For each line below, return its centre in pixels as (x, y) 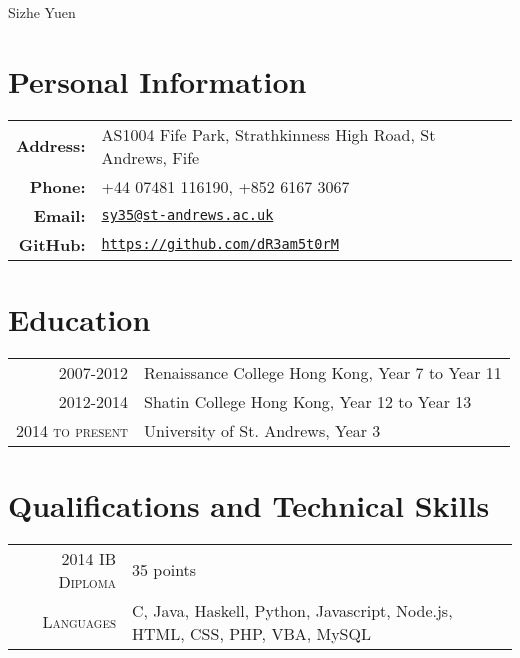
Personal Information (157, 80)
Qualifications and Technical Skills (249, 505)
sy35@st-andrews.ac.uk (187, 215)
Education (79, 318)
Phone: (57, 186)
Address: (51, 146)
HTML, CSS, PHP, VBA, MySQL (251, 633)
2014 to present (72, 430)
